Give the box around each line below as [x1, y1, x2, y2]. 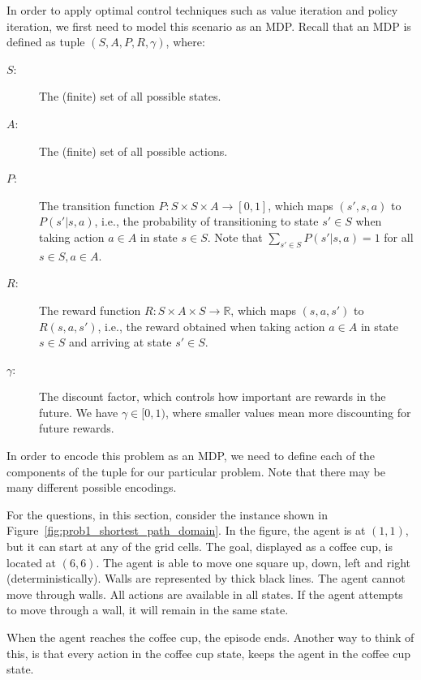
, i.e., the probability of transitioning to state [94, 213, 319, 230]
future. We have [39, 403, 118, 420]
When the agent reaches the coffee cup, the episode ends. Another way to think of [6, 629, 415, 646]
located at [6, 553, 57, 570]
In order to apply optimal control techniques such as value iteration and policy [6, 2, 398, 18]
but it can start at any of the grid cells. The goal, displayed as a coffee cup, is [6, 538, 393, 555]
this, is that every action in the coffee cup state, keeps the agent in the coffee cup [6, 644, 411, 661]
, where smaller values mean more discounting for [165, 403, 411, 420]
